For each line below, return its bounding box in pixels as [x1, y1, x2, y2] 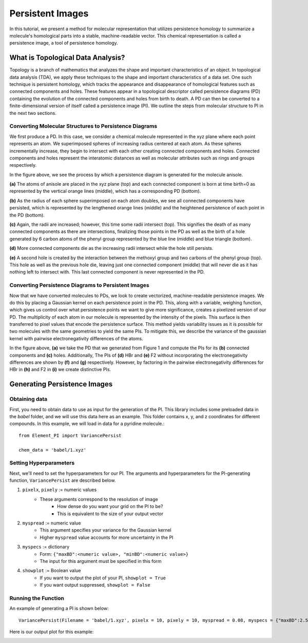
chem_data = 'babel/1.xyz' [18, 447, 87, 453]
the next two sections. [9, 110, 56, 116]
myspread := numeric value [22, 520, 81, 526]
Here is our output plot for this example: [9, 629, 94, 635]
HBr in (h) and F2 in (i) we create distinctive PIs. [9, 366, 111, 373]
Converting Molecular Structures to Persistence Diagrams [9, 123, 158, 130]
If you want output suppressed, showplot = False [40, 582, 151, 588]
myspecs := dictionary [22, 544, 70, 550]
